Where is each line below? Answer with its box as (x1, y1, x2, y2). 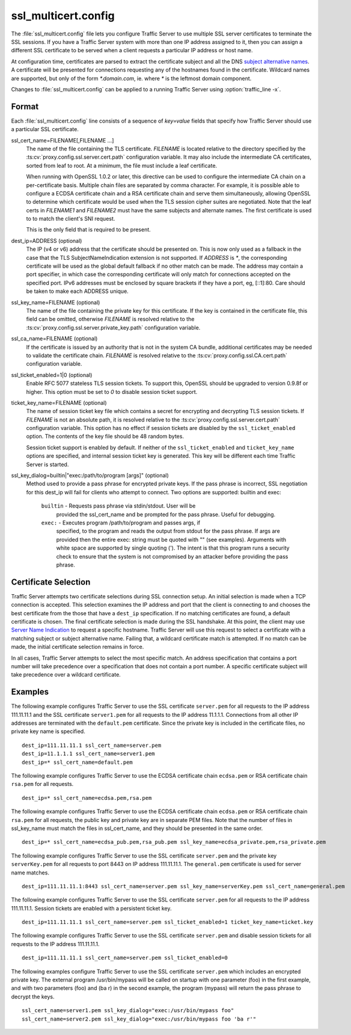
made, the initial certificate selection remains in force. (11, 643, 144, 651)
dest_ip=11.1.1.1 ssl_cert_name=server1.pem (22, 751, 156, 757)
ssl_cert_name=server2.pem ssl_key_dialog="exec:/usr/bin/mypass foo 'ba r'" (22, 1015, 257, 1022)
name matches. (11, 869, 49, 876)
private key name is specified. (11, 728, 85, 735)
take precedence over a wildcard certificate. (11, 671, 121, 678)
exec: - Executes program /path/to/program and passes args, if (41, 519, 201, 526)
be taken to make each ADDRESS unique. (26, 287, 129, 295)
